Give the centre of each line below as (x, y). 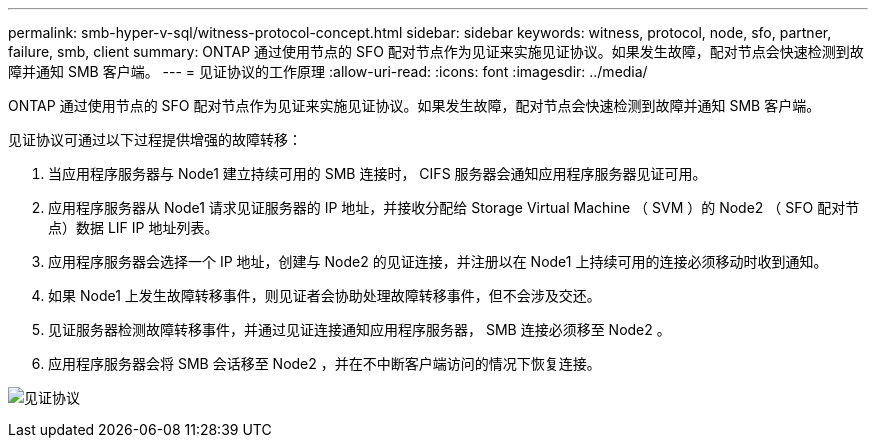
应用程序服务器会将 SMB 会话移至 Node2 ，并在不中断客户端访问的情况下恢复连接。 (324, 363)
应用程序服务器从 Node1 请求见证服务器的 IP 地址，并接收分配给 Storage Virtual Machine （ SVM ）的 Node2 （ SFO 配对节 (454, 207)
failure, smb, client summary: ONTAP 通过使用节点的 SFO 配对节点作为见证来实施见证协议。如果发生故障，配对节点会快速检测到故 (436, 51)
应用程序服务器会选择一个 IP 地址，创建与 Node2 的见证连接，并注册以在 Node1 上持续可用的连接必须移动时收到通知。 (438, 261)
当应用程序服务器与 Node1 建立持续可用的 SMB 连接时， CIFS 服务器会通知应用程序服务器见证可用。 (377, 173)
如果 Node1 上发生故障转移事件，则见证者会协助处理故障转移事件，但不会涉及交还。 (324, 295)
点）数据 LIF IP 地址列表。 (133, 227)
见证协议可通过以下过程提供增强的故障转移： (155, 139)
